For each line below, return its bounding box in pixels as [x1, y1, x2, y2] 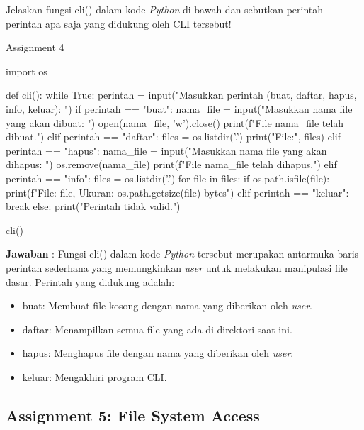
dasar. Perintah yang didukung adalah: [6, 274, 175, 289]
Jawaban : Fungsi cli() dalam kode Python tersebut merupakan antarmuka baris [6, 246, 359, 261]
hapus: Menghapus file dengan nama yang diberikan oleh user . [22, 346, 294, 360]
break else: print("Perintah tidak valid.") [6, 199, 181, 214]
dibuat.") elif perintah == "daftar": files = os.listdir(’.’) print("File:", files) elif [6, 129, 341, 144]
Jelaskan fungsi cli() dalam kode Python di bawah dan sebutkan [6, 2, 284, 16]
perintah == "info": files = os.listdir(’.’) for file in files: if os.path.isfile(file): [6, 170, 330, 185]
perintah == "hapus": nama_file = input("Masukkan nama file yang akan [6, 143, 327, 158]
